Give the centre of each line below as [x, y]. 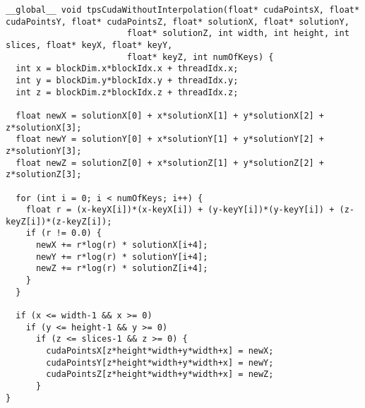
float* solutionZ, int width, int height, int [238, 34]
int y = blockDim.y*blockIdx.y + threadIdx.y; [127, 80]
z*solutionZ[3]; [44, 175]
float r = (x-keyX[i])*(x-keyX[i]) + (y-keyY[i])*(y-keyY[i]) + [180, 210]
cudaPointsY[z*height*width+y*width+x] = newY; [160, 362]
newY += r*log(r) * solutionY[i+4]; [122, 257]
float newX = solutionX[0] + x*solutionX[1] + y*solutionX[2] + [170, 115]
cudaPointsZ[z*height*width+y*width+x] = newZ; [160, 374]
